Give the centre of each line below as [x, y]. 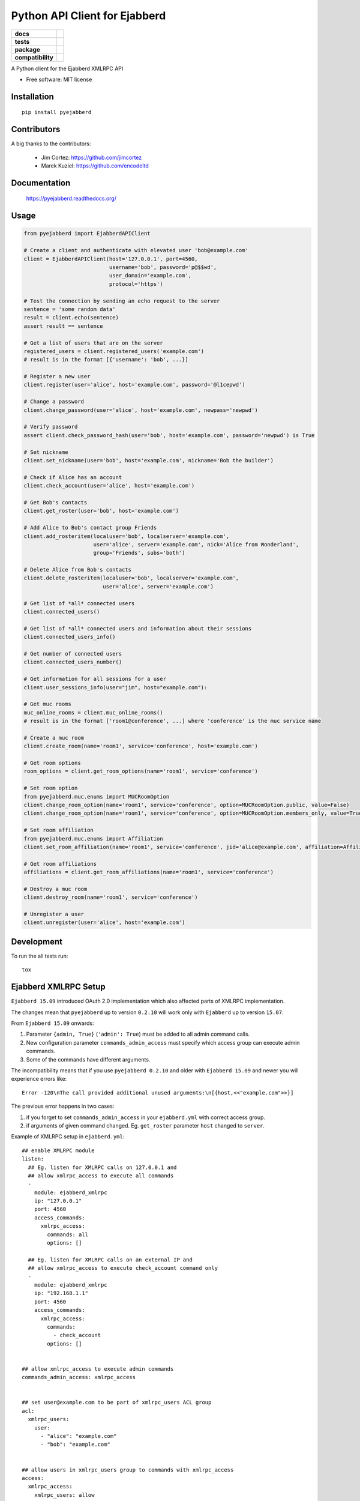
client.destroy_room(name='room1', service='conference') [111, 897]
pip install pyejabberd [57, 112]
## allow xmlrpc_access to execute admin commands [98, 1369]
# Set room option [51, 788]
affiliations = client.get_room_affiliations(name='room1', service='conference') [149, 872]
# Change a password [54, 402]
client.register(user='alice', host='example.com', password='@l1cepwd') [134, 385]
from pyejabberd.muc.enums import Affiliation [93, 838]
